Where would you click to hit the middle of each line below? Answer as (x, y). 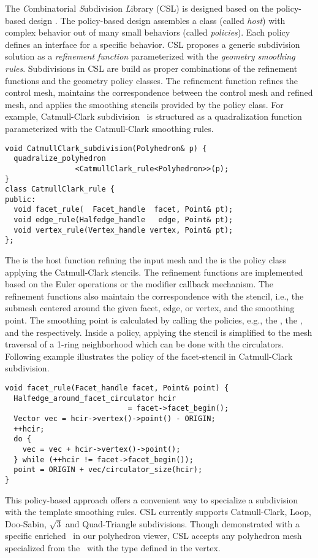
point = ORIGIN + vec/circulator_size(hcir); (108, 470)
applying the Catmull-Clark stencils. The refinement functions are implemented (154, 272)
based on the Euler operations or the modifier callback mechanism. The (139, 284)
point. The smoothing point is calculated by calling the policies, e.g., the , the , (154, 320)
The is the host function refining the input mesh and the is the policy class (146, 260)
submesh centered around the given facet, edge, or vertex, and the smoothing (150, 308)
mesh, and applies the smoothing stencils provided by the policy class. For (144, 104)
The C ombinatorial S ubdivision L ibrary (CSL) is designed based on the (139, 8)
